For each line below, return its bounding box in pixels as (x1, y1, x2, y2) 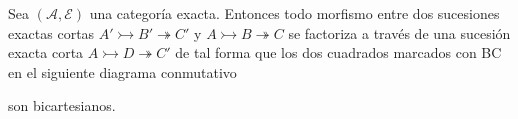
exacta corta (8, 42, 84, 63)
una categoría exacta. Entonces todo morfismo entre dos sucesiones (89, 3, 500, 23)
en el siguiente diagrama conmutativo (8, 61, 237, 82)
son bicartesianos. (8, 95, 116, 116)
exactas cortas (8, 22, 95, 43)
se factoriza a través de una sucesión (288, 22, 511, 43)
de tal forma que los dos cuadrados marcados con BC (175, 42, 502, 63)
